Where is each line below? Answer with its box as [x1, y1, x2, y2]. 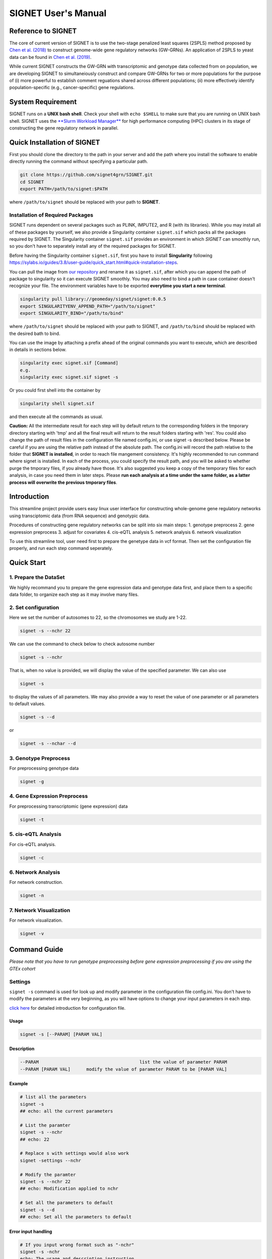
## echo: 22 [20, 1136, 50, 1142]
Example [9, 1081, 28, 1087]
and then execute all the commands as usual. [9, 413, 103, 420]
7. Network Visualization [9, 906, 71, 914]
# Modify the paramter [20, 1171, 76, 1177]
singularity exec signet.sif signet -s [20, 374, 118, 380]
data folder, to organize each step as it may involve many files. [9, 591, 139, 597]
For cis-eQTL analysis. [9, 841, 56, 847]
